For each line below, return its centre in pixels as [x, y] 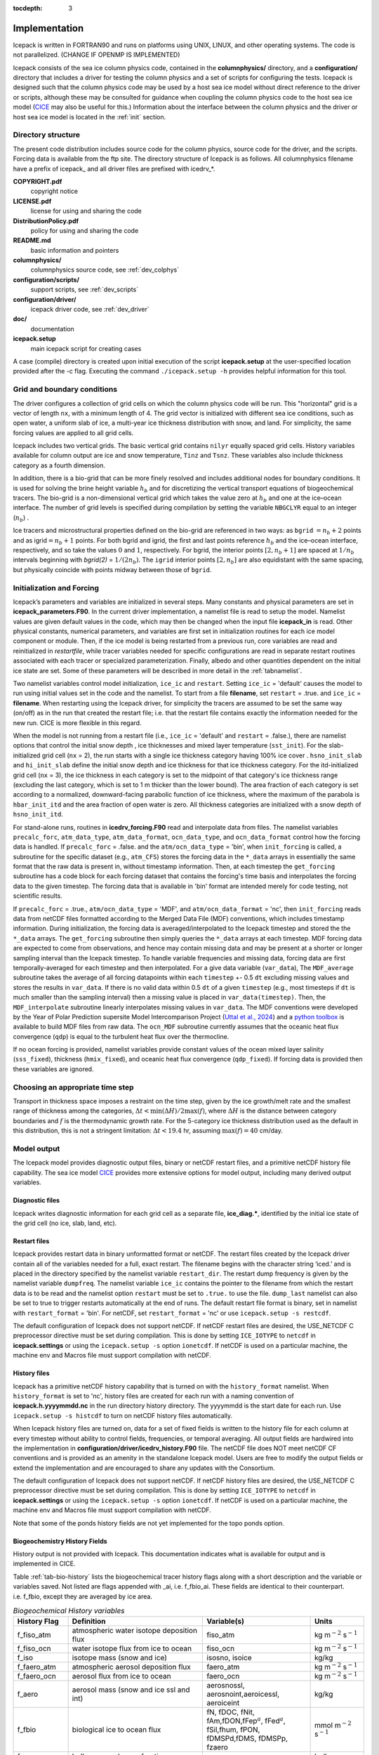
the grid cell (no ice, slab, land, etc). [65, 1223]
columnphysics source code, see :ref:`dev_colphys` [105, 270]
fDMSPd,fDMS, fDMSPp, [247, 1739]
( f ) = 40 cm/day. [259, 1131]
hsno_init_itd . [38, 814]
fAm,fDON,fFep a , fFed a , [246, 1721]
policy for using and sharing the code [85, 230]
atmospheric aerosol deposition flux [131, 1667]
